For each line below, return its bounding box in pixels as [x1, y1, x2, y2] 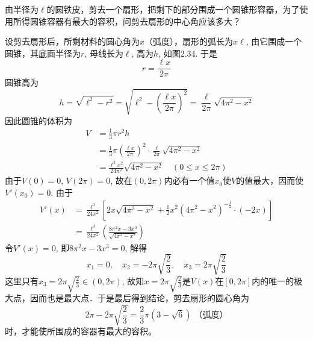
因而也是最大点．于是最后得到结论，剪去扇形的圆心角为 [29, 291, 249, 304]
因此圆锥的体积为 [5, 114, 72, 127]
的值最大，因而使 [236, 174, 304, 187]
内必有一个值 [164, 174, 215, 187]
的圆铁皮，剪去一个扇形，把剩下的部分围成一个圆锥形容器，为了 [46, 3, 300, 15]
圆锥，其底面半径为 [5, 46, 81, 59]
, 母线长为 [84, 46, 123, 59]
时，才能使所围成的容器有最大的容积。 [5, 325, 156, 337]
